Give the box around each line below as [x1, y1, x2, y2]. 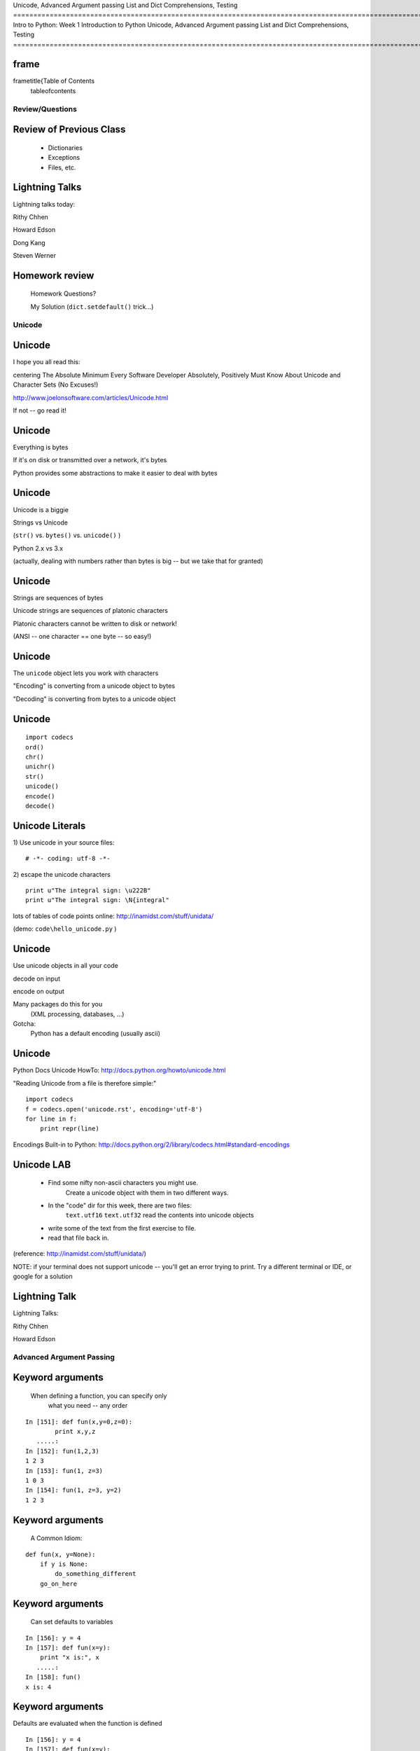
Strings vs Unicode [13, 518, 68, 527]
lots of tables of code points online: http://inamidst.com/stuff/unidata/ [13, 911, 214, 920]
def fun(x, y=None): [25, 1550, 96, 1558]
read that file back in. [48, 1233, 109, 1243]
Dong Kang [13, 238, 45, 247]
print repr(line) [39, 1125, 99, 1133]
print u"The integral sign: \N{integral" [25, 897, 169, 904]
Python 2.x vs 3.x [13, 544, 63, 553]
